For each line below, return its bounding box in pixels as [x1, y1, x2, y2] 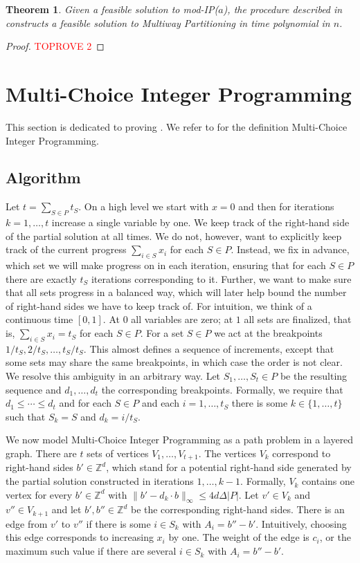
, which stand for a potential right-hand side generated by [106, 460, 352, 474]
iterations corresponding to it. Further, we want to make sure [91, 271, 352, 286]
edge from [6, 516, 48, 530]
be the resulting [280, 369, 348, 383]
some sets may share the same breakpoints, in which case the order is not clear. [6, 355, 343, 369]
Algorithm [6, 167, 81, 188]
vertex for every [6, 487, 73, 501]
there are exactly [6, 271, 77, 286]
